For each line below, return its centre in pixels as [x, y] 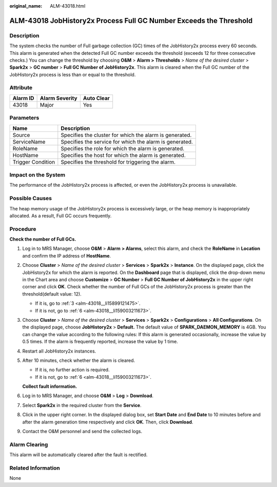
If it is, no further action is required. [72, 370]
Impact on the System [37, 174]
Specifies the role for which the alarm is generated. [123, 148]
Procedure [23, 229]
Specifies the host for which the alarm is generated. [123, 155]
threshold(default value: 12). [52, 294]
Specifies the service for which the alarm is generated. [127, 142]
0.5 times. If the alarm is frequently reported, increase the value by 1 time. [100, 342]
